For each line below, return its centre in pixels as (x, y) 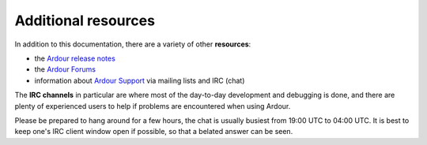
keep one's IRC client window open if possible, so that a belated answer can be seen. (154, 132)
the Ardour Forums (65, 69)
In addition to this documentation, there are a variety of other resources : (133, 44)
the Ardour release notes (75, 58)
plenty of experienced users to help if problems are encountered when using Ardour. (153, 106)
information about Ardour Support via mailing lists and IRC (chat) (140, 80)
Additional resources (85, 20)
